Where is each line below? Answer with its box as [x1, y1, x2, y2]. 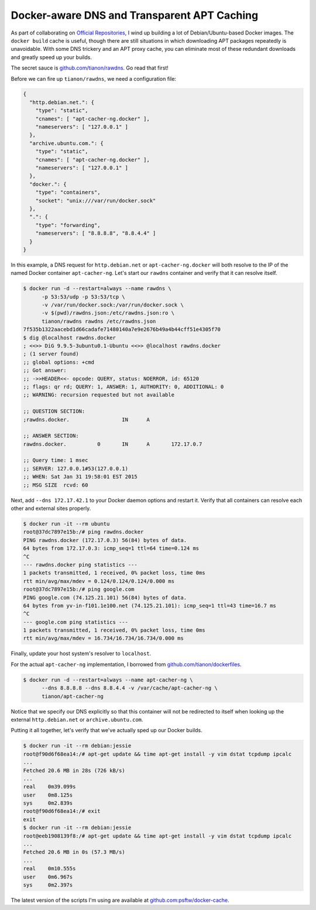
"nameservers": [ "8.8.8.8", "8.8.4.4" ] [35, 230, 156, 237]
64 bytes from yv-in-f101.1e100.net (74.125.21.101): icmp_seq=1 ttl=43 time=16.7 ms [23, 602, 276, 609]
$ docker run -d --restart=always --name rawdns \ [23, 285, 172, 292]
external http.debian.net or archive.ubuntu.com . [11, 716, 143, 723]
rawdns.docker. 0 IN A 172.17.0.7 [23, 440, 202, 447]
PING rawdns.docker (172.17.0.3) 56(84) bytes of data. [23, 537, 187, 543]
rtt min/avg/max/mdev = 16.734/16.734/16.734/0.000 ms [23, 635, 184, 642]
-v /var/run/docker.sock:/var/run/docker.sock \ [42, 302, 184, 308]
